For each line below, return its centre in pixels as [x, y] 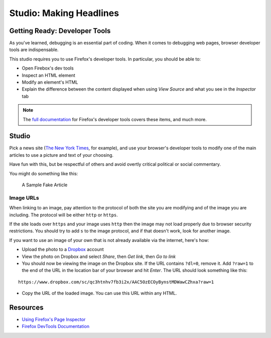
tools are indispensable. [34, 50]
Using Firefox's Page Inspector [54, 319]
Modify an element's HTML [50, 82]
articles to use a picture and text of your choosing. [61, 155]
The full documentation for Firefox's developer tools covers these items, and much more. [115, 119]
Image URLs [24, 198]
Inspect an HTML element [48, 75]
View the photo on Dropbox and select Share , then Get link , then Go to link [99, 256]
